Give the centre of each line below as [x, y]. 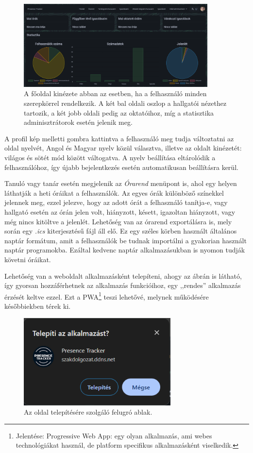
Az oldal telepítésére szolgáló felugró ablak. [88, 412]
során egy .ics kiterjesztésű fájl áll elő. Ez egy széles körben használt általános [121, 231]
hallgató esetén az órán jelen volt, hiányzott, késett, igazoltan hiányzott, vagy [120, 212]
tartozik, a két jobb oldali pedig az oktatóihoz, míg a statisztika [119, 112]
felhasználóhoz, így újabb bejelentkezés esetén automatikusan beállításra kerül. [121, 167]
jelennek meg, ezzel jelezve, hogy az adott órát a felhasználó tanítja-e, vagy [116, 202]
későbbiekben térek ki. [38, 306]
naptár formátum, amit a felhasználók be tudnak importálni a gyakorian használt [126, 240]
